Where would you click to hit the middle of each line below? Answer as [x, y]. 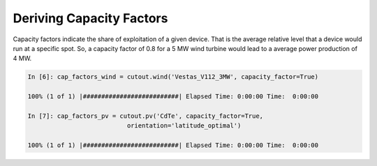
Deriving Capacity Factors [90, 18]
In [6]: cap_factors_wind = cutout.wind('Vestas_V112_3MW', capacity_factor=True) [173, 77]
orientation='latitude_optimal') [184, 126]
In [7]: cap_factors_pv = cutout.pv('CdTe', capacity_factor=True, [146, 116]
